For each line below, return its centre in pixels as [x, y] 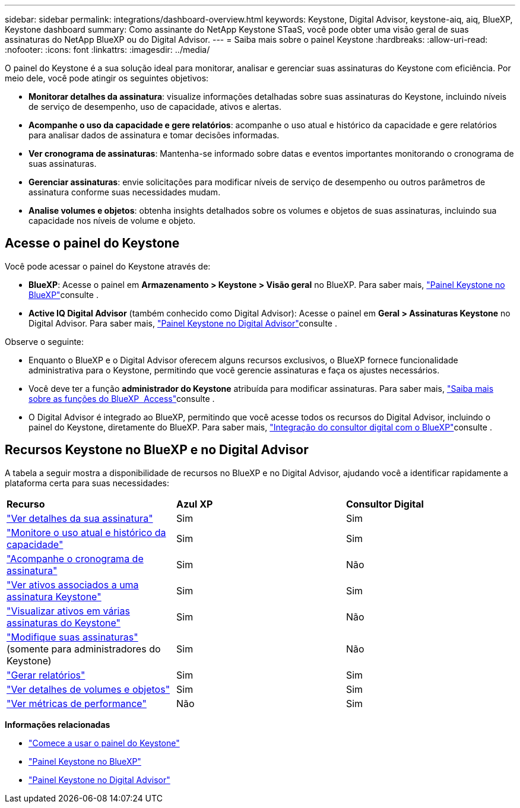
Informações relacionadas [58, 724]
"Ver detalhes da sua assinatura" [80, 518]
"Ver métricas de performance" [77, 703]
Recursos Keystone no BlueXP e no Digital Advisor [157, 450]
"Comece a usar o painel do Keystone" [104, 743]
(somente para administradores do [84, 649]
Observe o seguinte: [45, 341]
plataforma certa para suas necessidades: [87, 483]
